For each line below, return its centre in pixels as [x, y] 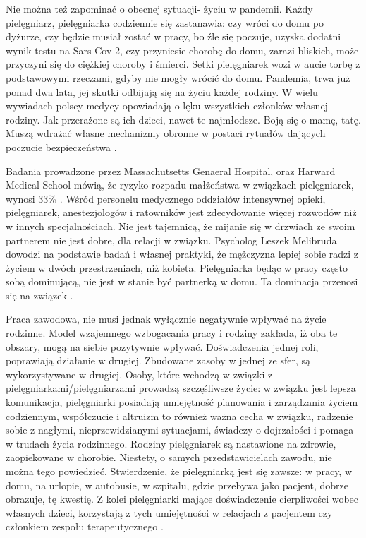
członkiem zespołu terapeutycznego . [85, 526]
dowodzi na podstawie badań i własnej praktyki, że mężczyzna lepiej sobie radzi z [182, 254]
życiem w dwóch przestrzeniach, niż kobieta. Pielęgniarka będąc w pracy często [177, 267]
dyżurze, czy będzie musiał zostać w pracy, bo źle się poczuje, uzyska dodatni [173, 36]
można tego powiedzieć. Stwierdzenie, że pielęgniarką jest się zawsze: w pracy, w [179, 471]
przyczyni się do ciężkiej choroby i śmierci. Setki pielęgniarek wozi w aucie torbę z [183, 64]
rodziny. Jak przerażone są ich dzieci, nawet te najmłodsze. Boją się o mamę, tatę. [183, 119]
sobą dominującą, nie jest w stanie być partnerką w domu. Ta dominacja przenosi [182, 281]
